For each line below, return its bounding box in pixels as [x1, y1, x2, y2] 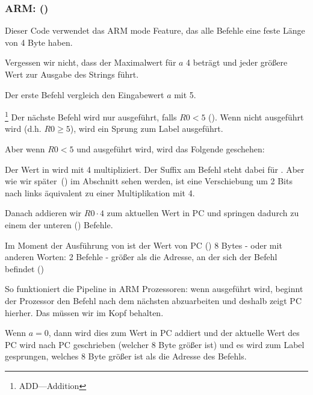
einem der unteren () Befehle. [5, 219, 113, 231]
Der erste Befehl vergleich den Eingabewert [5, 88, 164, 101]
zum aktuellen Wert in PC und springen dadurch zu [107, 207, 299, 219]
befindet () [5, 262, 44, 275]
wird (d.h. [5, 122, 42, 135]
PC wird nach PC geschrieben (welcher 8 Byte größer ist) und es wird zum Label [5, 338, 305, 350]
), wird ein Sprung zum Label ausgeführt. [70, 122, 223, 135]
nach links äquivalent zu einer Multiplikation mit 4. [5, 186, 195, 199]
